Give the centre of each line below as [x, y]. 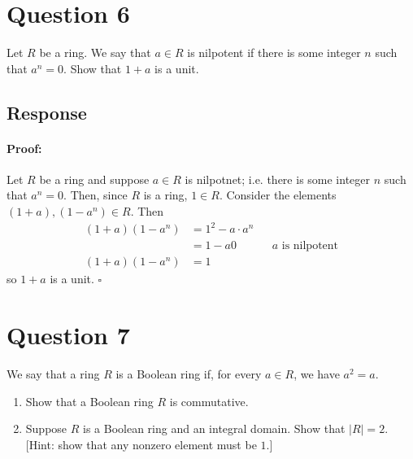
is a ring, [165, 195]
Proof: [24, 148]
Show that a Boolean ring [89, 401]
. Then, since [96, 195]
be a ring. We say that [95, 52]
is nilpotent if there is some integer [274, 52]
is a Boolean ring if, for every [189, 373]
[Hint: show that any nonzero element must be [141, 444]
